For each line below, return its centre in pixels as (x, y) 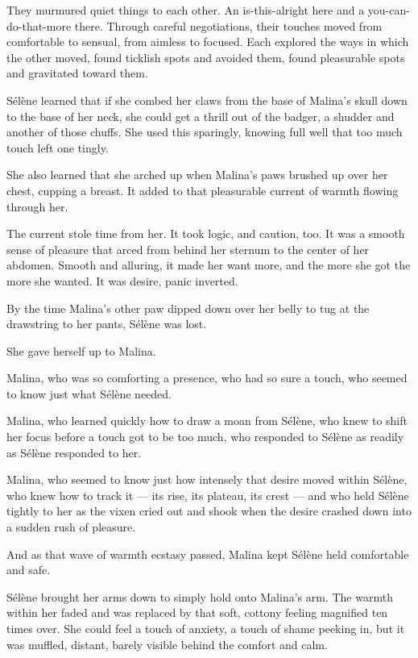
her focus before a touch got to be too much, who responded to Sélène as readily (205, 437)
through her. (37, 206)
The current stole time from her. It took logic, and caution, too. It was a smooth (206, 233)
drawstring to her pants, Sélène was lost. (107, 324)
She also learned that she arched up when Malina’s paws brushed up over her (197, 175)
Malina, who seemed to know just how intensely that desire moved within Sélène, (207, 479)
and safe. (29, 570)
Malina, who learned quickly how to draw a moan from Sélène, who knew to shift (207, 421)
